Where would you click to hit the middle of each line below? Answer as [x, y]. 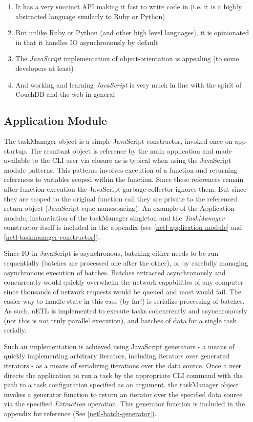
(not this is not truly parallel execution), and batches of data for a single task [120, 320]
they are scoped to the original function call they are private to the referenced [121, 198]
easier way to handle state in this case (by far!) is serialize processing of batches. [124, 301]
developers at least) [44, 68]
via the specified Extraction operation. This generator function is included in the [125, 404]
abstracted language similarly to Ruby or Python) [90, 16]
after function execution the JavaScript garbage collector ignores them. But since [125, 189]
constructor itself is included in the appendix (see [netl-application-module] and [123, 227]
